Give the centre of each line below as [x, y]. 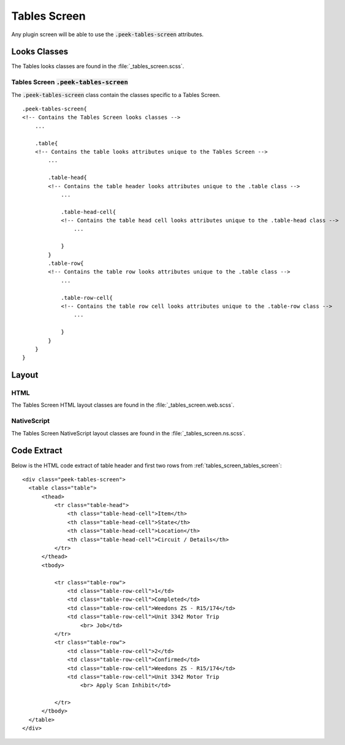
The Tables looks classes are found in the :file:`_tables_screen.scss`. [98, 66]
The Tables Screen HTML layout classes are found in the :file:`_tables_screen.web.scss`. [123, 405]
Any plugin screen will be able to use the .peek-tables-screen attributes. [108, 34]
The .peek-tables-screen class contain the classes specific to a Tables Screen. [116, 94]
